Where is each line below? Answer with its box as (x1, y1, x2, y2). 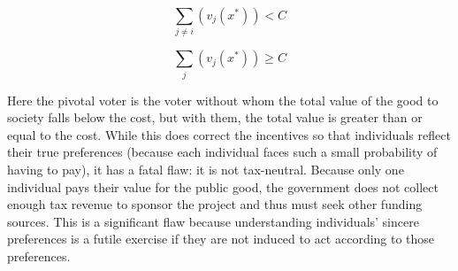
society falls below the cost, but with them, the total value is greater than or (7, 108, 423, 127)
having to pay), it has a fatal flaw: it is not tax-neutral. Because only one (7, 160, 404, 179)
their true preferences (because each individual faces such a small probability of (7, 143, 438, 161)
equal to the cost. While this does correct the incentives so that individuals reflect (7, 125, 451, 143)
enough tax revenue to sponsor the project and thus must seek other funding (7, 195, 423, 213)
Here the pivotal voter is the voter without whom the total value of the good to (7, 90, 439, 109)
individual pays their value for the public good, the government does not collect (7, 177, 439, 196)
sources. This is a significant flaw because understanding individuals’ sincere (7, 212, 419, 230)
